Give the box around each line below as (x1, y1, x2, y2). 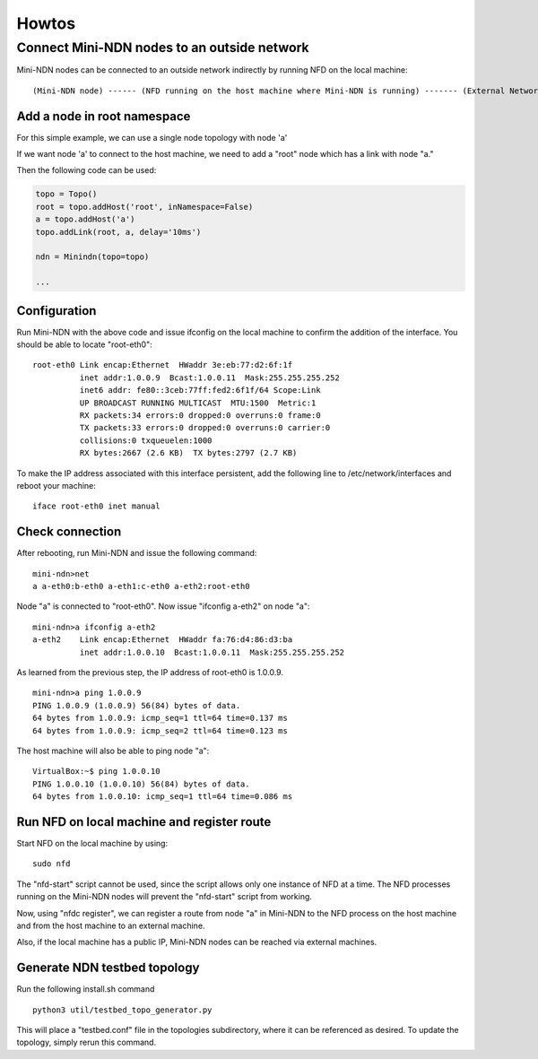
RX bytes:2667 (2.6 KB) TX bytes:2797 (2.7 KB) (79, 448, 298, 458)
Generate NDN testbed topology (16, 960, 200, 976)
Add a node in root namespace (16, 109, 191, 124)
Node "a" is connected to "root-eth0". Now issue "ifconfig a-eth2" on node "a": (16, 601, 310, 612)
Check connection (16, 525, 122, 540)
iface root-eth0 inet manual (32, 501, 161, 511)
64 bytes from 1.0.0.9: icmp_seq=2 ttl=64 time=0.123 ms (32, 725, 289, 735)
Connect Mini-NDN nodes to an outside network (16, 39, 309, 56)
